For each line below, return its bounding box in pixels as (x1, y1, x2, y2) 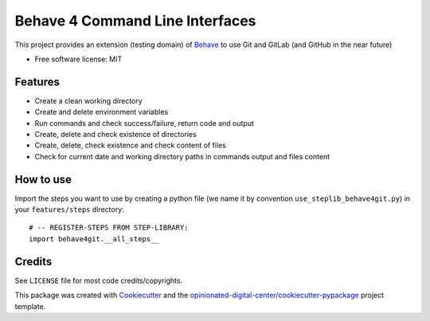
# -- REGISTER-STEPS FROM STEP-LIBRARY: (29, 223, 189, 233)
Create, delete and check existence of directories (34, 130, 197, 139)
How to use (14, 172, 72, 186)
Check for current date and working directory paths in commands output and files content (34, 151, 330, 161)
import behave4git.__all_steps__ (29, 234, 159, 243)
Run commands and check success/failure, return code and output (34, 118, 255, 127)
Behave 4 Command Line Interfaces (14, 12, 256, 29)
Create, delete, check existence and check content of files (34, 140, 226, 151)
